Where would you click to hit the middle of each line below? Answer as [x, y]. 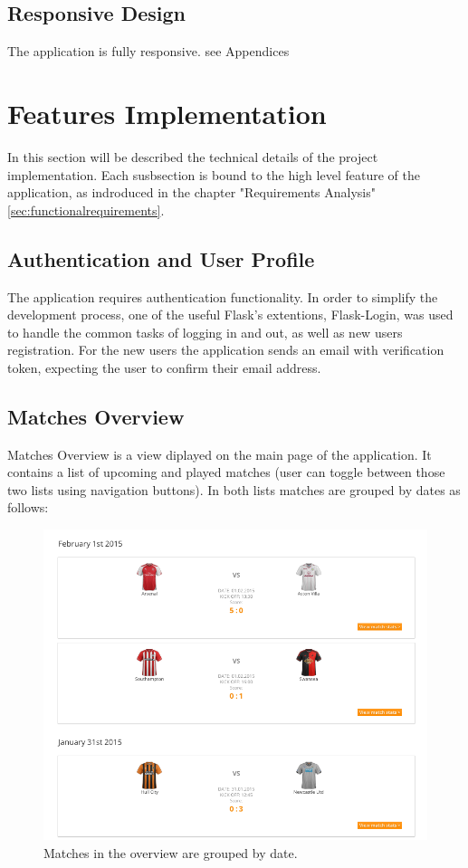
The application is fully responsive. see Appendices [148, 51]
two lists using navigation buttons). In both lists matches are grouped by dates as [234, 489]
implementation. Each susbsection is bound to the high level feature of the [214, 174]
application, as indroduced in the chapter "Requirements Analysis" [192, 192]
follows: [28, 507]
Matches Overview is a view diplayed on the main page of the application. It [220, 454]
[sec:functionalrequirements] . [86, 210]
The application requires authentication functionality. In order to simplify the [223, 296]
